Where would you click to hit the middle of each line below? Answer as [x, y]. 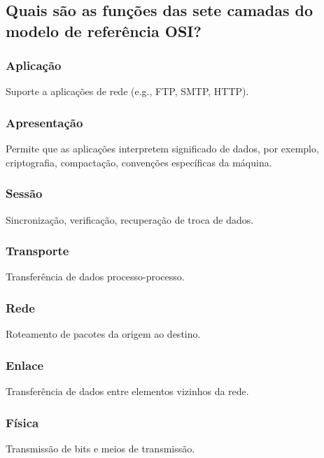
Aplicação [34, 65]
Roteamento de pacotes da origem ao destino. [103, 334]
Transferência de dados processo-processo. [95, 277]
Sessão [24, 193]
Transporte [37, 251]
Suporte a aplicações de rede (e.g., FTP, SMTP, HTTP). [127, 91]
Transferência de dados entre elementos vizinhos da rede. [127, 391]
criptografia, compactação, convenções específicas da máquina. [139, 162]
